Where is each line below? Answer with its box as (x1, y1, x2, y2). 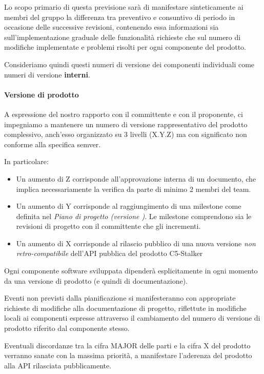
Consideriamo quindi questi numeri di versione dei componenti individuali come (4, 58, 255, 69)
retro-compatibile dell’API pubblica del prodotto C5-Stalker (16, 248, 203, 259)
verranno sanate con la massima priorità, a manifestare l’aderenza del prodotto (4, 350, 252, 361)
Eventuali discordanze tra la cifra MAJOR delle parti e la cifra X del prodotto (4, 340, 251, 350)
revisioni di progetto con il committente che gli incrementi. (16, 221, 201, 231)
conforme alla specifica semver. (4, 139, 101, 149)
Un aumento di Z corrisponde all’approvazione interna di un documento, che (16, 173, 256, 184)
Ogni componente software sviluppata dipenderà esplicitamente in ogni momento (4, 265, 258, 276)
